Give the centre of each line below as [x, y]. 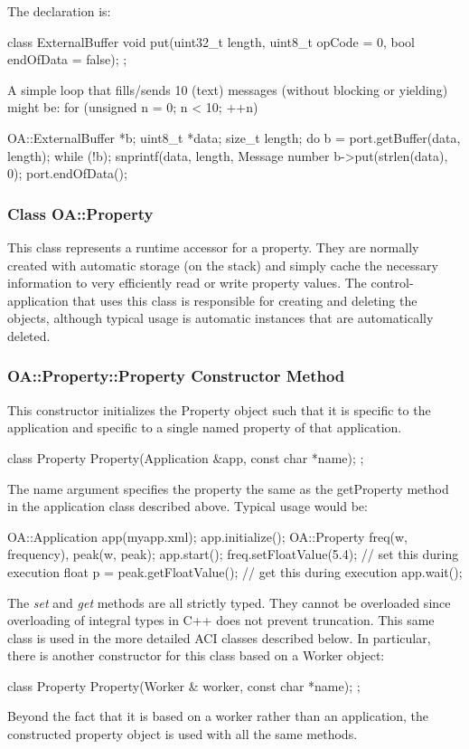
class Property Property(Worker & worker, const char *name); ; [184, 685]
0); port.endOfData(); [67, 173]
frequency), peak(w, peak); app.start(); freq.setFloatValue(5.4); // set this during [233, 554]
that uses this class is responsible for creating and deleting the [245, 300]
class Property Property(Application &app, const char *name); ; [186, 457]
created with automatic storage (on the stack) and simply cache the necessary [223, 265]
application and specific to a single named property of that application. [205, 427]
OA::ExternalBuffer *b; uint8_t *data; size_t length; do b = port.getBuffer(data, [234, 137]
